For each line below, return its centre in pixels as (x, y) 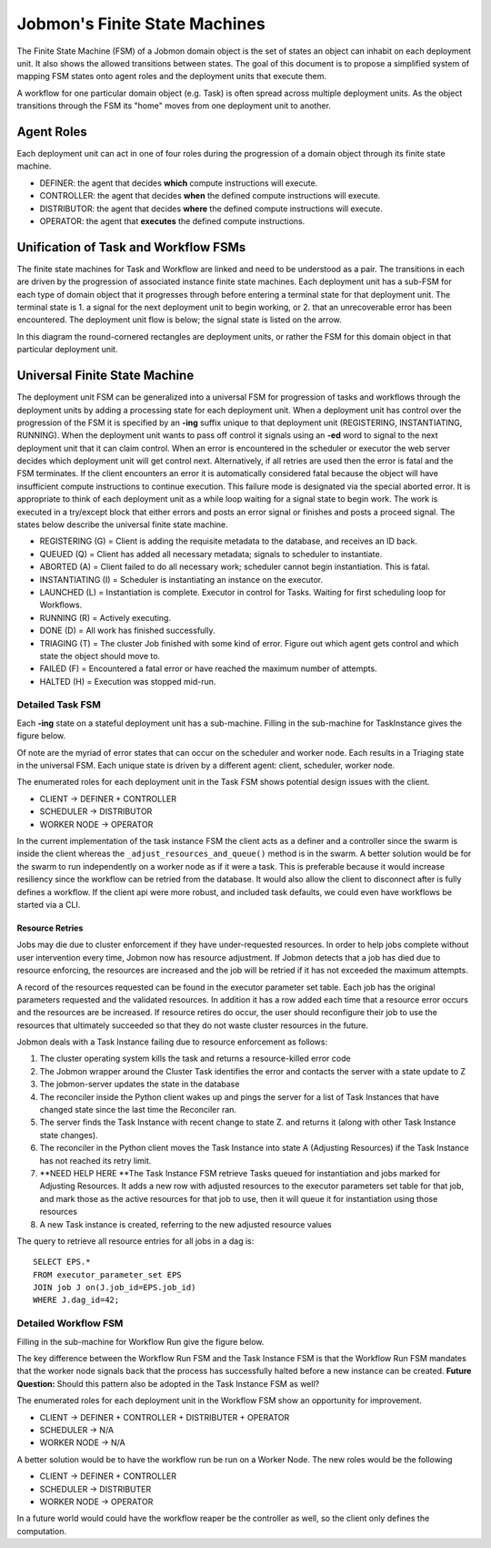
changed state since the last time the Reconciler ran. (138, 1110)
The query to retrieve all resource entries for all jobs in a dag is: (135, 1241)
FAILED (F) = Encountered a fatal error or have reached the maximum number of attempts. (208, 668)
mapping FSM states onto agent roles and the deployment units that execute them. (172, 76)
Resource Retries (50, 928)
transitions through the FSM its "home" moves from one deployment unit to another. (174, 106)
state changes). (69, 1135)
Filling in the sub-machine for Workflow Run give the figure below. (140, 1341)
